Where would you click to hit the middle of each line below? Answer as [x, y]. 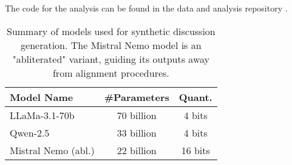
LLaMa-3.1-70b [42, 115]
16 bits [195, 150]
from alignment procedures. [111, 73]
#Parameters [137, 97]
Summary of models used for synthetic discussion [111, 31]
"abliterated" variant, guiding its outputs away [111, 59]
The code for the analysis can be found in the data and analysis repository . [146, 8]
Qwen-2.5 [30, 132]
